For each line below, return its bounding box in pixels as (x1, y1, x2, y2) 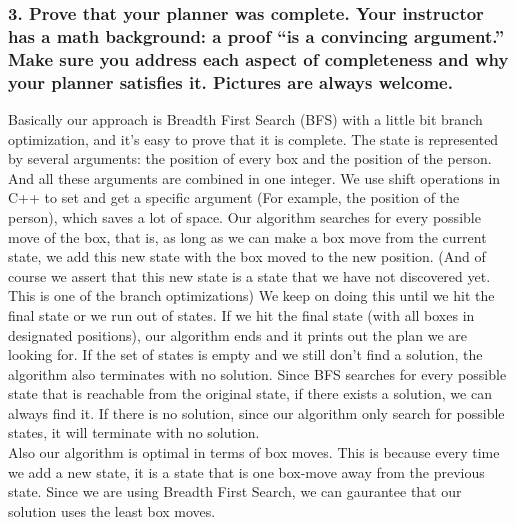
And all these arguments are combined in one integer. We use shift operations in (8, 167, 501, 188)
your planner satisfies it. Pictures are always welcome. (8, 69, 453, 94)
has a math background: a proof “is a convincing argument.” (8, 23, 505, 48)
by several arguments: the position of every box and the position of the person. (8, 148, 492, 169)
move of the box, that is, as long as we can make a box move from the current (8, 226, 487, 247)
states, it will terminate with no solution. (8, 422, 260, 443)
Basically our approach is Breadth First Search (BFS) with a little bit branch (8, 108, 483, 129)
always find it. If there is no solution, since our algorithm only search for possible (8, 402, 505, 423)
